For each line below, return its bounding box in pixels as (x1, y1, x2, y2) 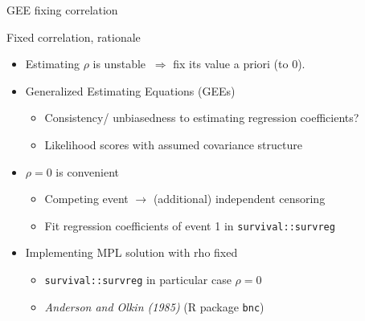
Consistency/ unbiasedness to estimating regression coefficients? (44, 109, 359, 126)
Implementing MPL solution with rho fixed (25, 244, 238, 261)
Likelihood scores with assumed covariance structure (44, 136, 302, 152)
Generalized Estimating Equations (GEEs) (25, 82, 236, 99)
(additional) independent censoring (153, 190, 326, 207)
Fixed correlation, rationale (6, 28, 141, 45)
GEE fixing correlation (6, 2, 118, 18)
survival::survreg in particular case (44, 271, 232, 287)
